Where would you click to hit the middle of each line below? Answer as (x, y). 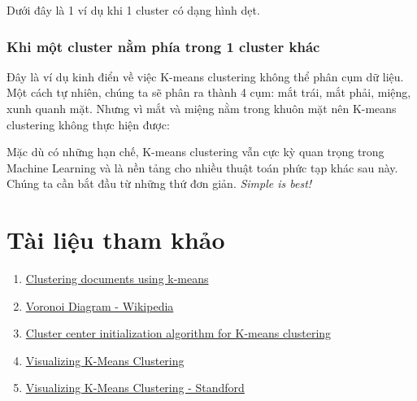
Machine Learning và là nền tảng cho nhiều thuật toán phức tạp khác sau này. (202, 167)
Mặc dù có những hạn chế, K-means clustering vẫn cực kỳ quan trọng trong (195, 152)
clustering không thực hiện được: (88, 124)
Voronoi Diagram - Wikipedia (100, 305)
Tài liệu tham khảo (116, 240)
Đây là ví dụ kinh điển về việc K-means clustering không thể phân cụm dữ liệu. (205, 76)
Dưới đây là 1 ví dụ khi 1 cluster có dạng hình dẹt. (133, 10)
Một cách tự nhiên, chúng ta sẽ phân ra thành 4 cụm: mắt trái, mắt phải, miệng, (209, 92)
